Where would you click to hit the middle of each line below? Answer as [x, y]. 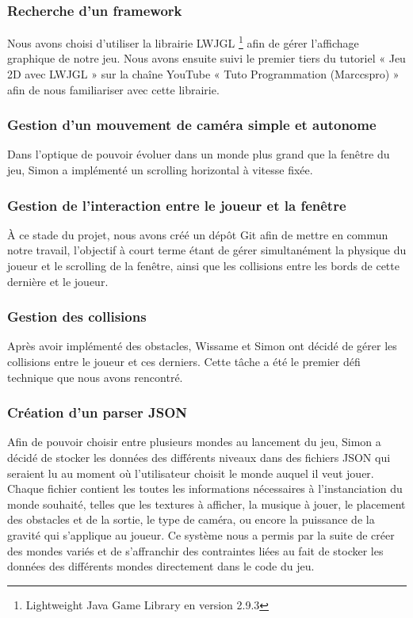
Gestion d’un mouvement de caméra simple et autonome [192, 125]
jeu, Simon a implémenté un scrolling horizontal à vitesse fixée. [160, 170]
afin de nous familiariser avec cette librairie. [113, 89]
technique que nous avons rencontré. [95, 377]
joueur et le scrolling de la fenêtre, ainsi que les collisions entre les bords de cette [203, 266]
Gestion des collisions [77, 317]
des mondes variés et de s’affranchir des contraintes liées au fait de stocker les [195, 550]
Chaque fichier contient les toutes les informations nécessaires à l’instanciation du [205, 488]
